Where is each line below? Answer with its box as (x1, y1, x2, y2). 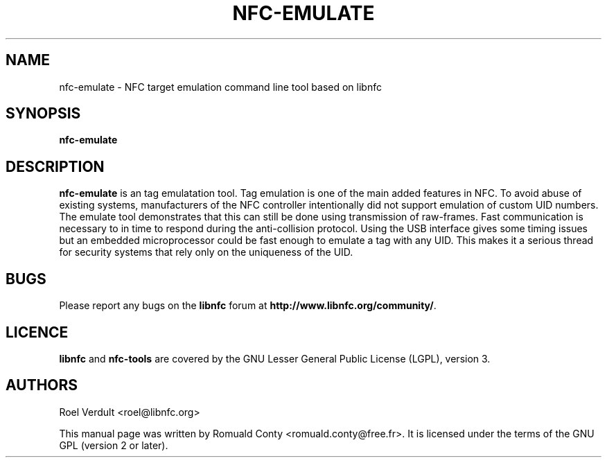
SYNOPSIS (6, 105, 81, 123)
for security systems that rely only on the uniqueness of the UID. (59, 246, 353, 259)
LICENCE (6, 323, 69, 341)
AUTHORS (6, 376, 78, 394)
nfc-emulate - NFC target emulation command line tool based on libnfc (59, 80, 382, 93)
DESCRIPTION (6, 157, 105, 175)
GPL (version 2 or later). (59, 439, 168, 451)
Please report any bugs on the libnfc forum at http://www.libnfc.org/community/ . (59, 299, 437, 312)
